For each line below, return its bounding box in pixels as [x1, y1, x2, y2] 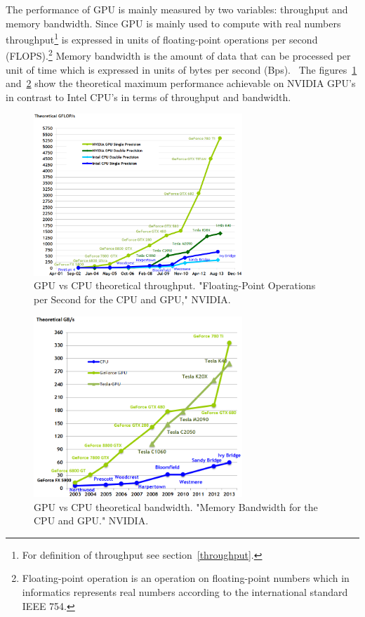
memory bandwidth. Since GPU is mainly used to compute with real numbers [6, 15, 341, 30]
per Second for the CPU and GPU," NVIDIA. [34, 292, 231, 307]
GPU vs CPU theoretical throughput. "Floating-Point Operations [34, 278, 316, 293]
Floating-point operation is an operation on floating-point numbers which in [22, 571, 350, 585]
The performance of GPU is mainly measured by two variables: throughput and [6, 2, 348, 16]
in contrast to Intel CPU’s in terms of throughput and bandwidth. [6, 89, 291, 104]
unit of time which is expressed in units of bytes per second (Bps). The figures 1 [6, 62, 357, 77]
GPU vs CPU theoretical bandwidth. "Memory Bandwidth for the [34, 499, 318, 514]
